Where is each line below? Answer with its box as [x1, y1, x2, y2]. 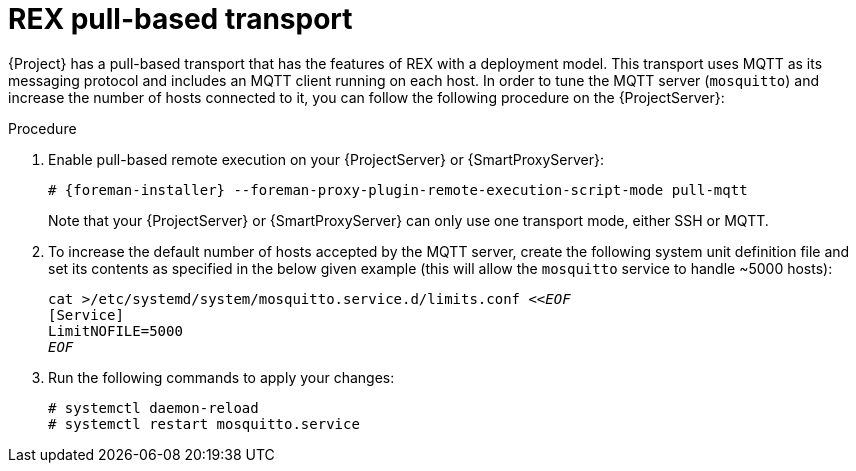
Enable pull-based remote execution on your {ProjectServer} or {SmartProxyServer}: [48, 150, 605, 168]
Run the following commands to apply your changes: [48, 368, 395, 386]
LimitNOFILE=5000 [48, 322, 183, 339]
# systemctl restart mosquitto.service [48, 415, 360, 432]
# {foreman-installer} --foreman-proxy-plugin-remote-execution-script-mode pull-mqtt [48, 181, 748, 198]
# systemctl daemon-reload [48, 399, 259, 416]
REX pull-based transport [8, 2, 353, 36]
